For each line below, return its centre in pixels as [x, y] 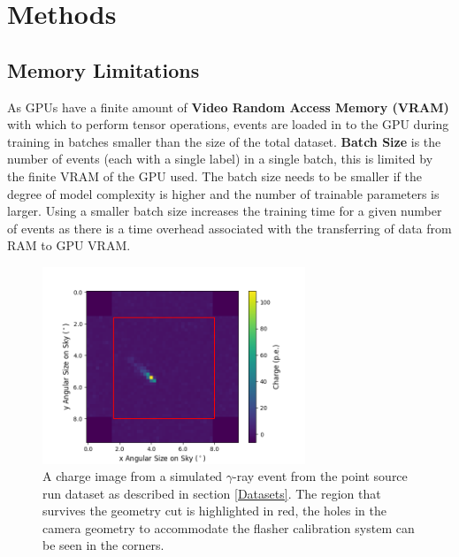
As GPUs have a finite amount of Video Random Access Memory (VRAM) [228, 107]
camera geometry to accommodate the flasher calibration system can [229, 527]
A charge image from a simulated [133, 476]
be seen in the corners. [103, 545]
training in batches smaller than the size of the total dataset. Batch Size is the [224, 141]
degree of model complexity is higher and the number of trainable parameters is [223, 193]
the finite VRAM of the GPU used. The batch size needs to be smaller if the [215, 175]
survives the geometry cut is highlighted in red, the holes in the [214, 511]
